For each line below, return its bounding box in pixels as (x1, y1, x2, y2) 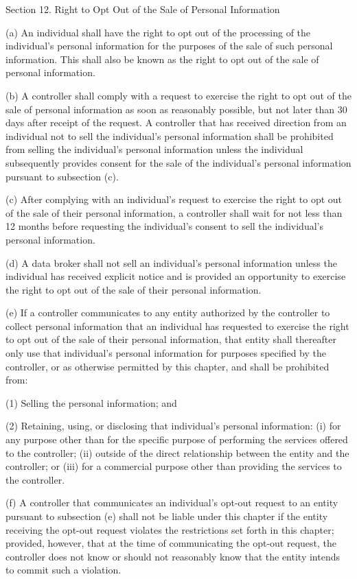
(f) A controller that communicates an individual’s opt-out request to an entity (5, 495, 338, 510)
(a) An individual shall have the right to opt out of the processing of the (5, 25, 311, 39)
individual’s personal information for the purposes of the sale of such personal (5, 38, 333, 53)
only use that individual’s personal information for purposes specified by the (5, 346, 326, 360)
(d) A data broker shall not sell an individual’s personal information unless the (5, 255, 337, 270)
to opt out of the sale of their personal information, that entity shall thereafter (5, 332, 336, 346)
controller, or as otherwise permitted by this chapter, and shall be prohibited (5, 359, 330, 373)
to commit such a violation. (5, 563, 122, 577)
